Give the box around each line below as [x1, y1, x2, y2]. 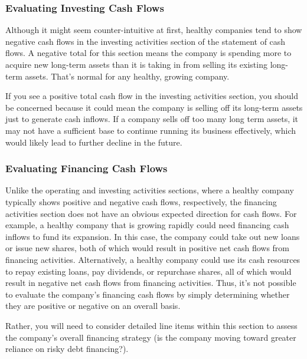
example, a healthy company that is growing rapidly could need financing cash [5, 219, 289, 231]
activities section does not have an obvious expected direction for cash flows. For [5, 207, 297, 219]
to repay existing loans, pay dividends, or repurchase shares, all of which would [5, 265, 292, 277]
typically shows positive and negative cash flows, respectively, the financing [5, 195, 277, 208]
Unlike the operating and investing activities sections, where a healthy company [5, 184, 294, 196]
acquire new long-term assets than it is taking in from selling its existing [5, 58, 267, 70]
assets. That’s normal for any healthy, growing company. [25, 70, 230, 82]
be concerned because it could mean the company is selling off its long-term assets [5, 101, 303, 113]
